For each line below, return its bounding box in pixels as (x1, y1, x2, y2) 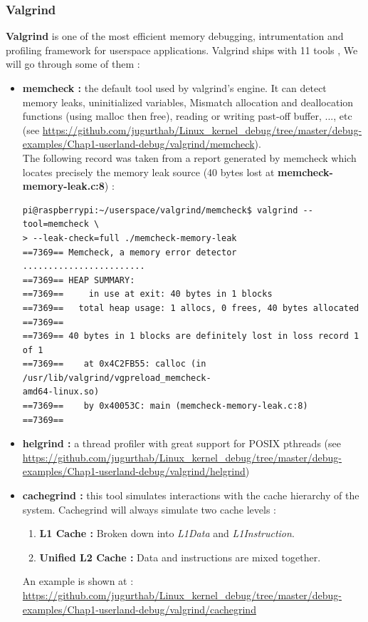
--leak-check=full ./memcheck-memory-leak (33, 233, 237, 243)
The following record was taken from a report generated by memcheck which (22, 150, 357, 165)
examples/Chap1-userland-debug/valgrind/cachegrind (22, 601, 256, 616)
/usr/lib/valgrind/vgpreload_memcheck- (22, 372, 211, 383)
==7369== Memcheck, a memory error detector (22, 247, 237, 258)
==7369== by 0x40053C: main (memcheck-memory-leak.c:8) (22, 401, 308, 412)
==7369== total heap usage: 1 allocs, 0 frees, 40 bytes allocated (22, 302, 359, 313)
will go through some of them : (6, 56, 140, 71)
